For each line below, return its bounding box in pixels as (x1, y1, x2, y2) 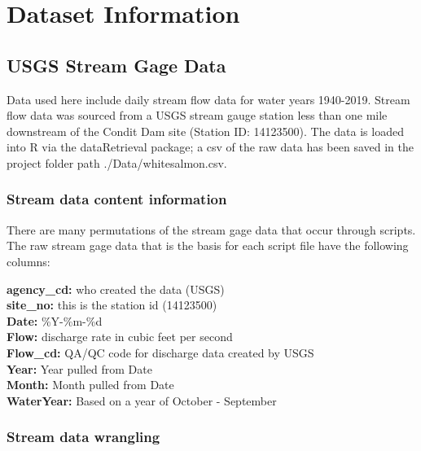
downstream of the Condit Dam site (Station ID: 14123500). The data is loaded (7, 122, 404, 139)
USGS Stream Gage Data (7, 52, 226, 77)
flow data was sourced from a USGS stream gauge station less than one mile (7, 107, 388, 124)
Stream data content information (7, 189, 227, 209)
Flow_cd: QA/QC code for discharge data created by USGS (7, 344, 314, 361)
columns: (7, 252, 50, 269)
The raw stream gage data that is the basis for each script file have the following (7, 237, 409, 254)
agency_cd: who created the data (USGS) (7, 280, 225, 297)
